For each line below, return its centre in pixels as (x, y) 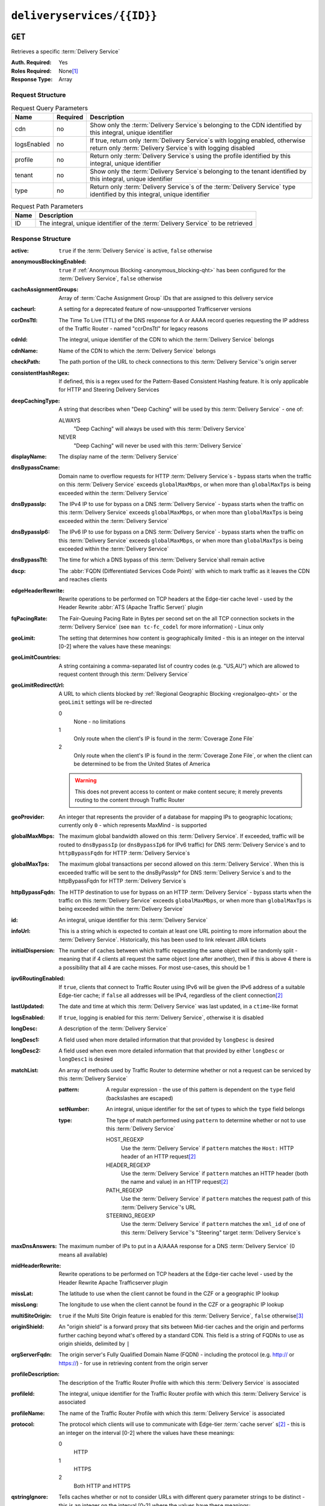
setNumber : (74, 1109)
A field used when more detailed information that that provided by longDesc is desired (166, 1040)
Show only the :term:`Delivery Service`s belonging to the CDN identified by (196, 125)
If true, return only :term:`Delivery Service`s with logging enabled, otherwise (198, 140)
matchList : (25, 1070)
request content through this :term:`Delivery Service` (124, 674)
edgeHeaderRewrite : (38, 590)
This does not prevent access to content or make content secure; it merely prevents (179, 792)
